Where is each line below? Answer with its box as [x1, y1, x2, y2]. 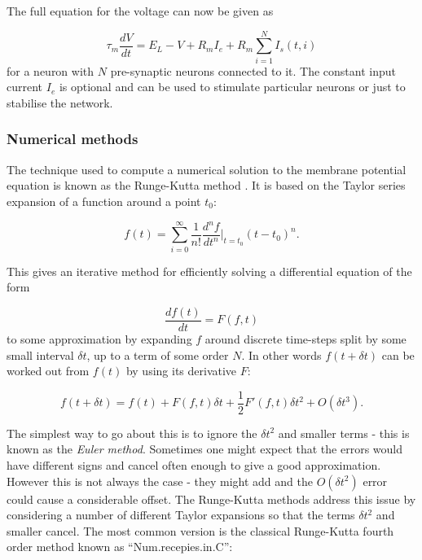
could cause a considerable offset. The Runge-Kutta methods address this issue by [7, 490, 416, 507]
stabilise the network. [7, 94, 113, 111]
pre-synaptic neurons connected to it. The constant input [110, 62, 396, 79]
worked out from [7, 362, 90, 379]
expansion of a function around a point [7, 192, 201, 209]
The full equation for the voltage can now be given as [7, 2, 274, 19]
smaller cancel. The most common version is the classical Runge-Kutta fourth [7, 522, 394, 539]
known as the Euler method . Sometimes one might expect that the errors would [7, 440, 403, 457]
